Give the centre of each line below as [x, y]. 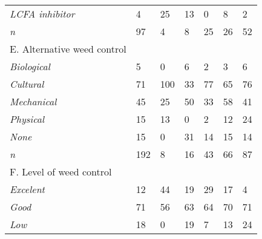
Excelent [27, 189]
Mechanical [33, 101]
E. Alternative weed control [68, 49]
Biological [30, 66]
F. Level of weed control [61, 172]
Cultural [27, 84]
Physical [27, 119]
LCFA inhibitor [42, 14]
